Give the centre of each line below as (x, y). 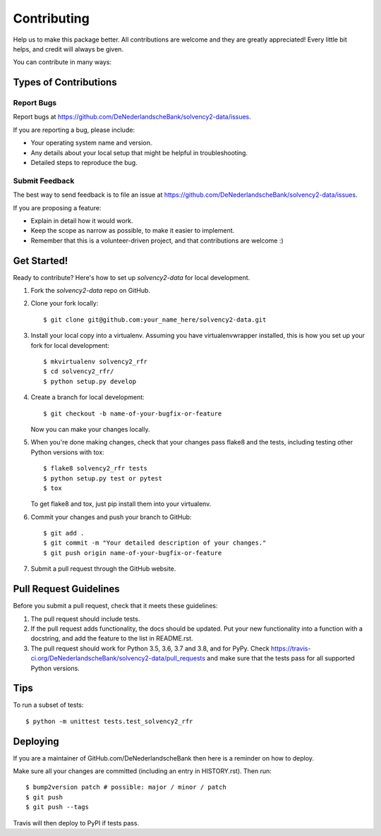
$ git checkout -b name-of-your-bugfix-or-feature (133, 413)
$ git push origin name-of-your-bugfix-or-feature (133, 553)
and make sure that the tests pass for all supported (281, 658)
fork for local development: (70, 345)
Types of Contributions (65, 82)
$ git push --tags (58, 807)
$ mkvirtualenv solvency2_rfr (96, 362)
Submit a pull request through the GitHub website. (103, 569)
